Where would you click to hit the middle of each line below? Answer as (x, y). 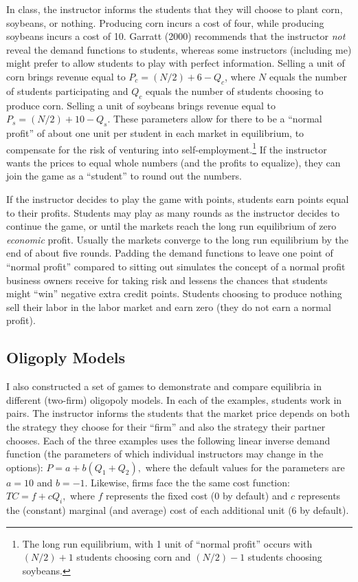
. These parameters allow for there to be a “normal (215, 119)
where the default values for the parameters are (245, 467)
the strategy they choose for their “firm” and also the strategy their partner (166, 426)
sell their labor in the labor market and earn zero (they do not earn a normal (169, 306)
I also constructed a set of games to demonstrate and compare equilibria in (164, 386)
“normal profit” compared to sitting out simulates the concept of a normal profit (176, 266)
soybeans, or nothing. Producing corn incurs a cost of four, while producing (165, 22)
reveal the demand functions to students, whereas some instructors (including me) (179, 49)
